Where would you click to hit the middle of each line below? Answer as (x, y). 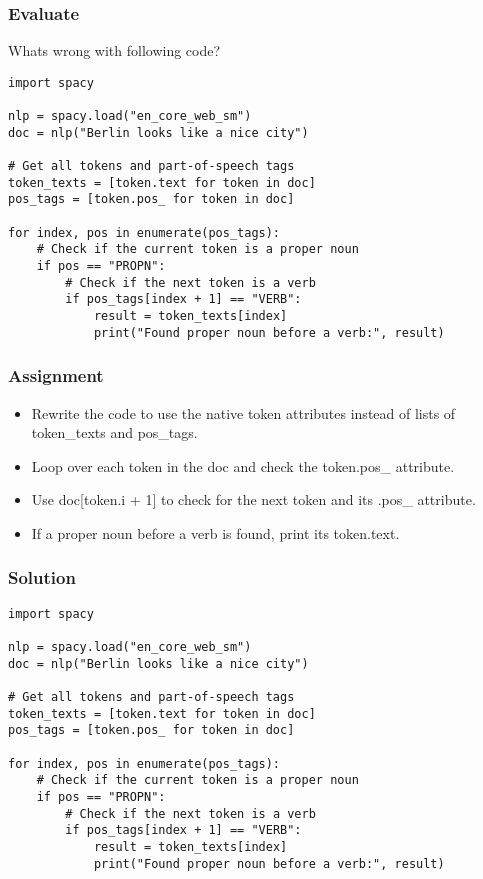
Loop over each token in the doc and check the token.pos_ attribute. (243, 465)
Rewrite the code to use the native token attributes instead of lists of (243, 412)
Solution (42, 577)
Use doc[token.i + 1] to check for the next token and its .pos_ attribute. (253, 499)
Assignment (56, 375)
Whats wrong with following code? (114, 50)
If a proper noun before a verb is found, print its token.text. (215, 532)
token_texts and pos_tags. (114, 432)
